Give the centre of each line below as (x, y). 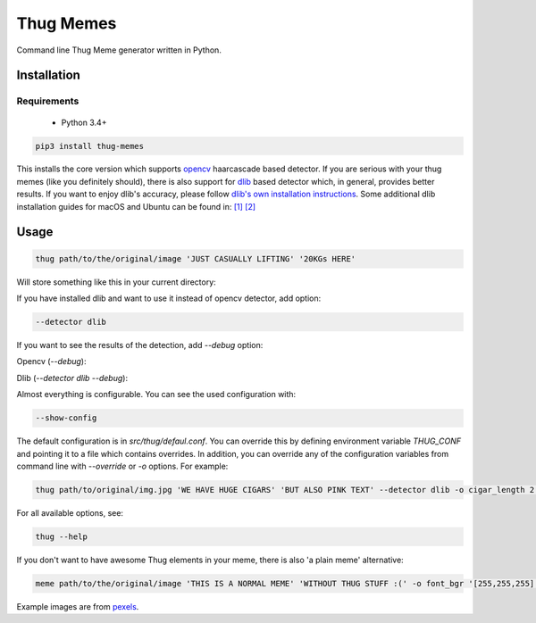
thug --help (62, 536)
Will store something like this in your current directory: (116, 282)
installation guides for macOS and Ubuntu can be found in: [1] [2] (136, 206)
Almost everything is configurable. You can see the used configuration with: (156, 395)
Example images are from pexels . (78, 606)
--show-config (66, 418)
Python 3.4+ (84, 122)
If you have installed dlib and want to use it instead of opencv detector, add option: (169, 298)
